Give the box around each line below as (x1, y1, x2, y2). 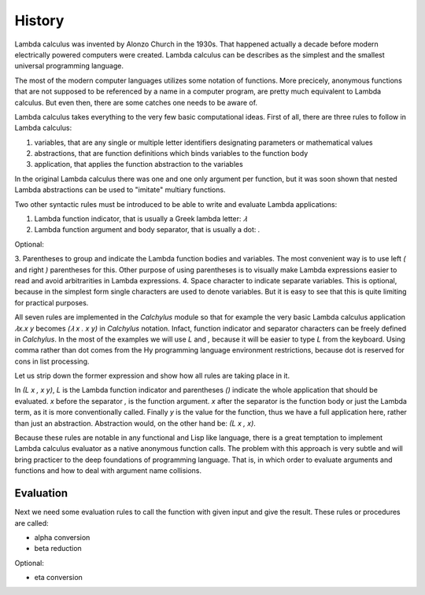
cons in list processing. (14, 357, 90, 366)
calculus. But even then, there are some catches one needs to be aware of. (14, 98, 258, 107)
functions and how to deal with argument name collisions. (14, 466, 202, 475)
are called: (14, 518, 49, 527)
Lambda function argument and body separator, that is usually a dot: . (34, 225, 261, 235)
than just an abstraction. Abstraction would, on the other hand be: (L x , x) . (14, 418, 256, 428)
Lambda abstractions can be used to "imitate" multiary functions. (14, 185, 226, 194)
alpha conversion (34, 532, 91, 542)
